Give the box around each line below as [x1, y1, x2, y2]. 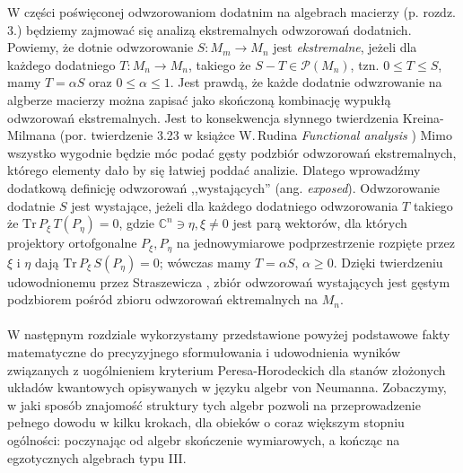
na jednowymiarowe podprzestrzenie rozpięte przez [176, 233, 455, 252]
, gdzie [118, 214, 155, 232]
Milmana [7, 126, 57, 145]
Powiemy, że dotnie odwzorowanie [7, 38, 194, 57]
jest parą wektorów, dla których [232, 214, 407, 232]
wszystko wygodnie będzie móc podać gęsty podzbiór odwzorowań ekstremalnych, [7, 143, 457, 162]
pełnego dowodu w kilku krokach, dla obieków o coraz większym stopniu [7, 413, 405, 432]
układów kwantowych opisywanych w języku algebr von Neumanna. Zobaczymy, [7, 378, 447, 397]
